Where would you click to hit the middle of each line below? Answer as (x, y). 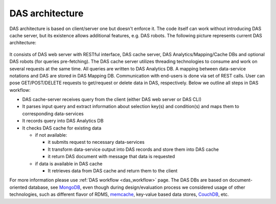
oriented (18, 187)
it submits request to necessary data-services (96, 142)
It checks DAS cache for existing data (62, 128)
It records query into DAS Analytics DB (63, 121)
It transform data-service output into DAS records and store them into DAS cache (133, 149)
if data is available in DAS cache (69, 164)
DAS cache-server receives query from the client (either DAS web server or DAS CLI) (112, 99)
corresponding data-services (53, 113)
